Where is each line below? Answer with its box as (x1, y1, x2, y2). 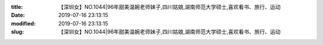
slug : (11, 28, 24, 36)
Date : (11, 12, 25, 19)
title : (11, 4, 23, 10)
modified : (11, 20, 36, 27)
